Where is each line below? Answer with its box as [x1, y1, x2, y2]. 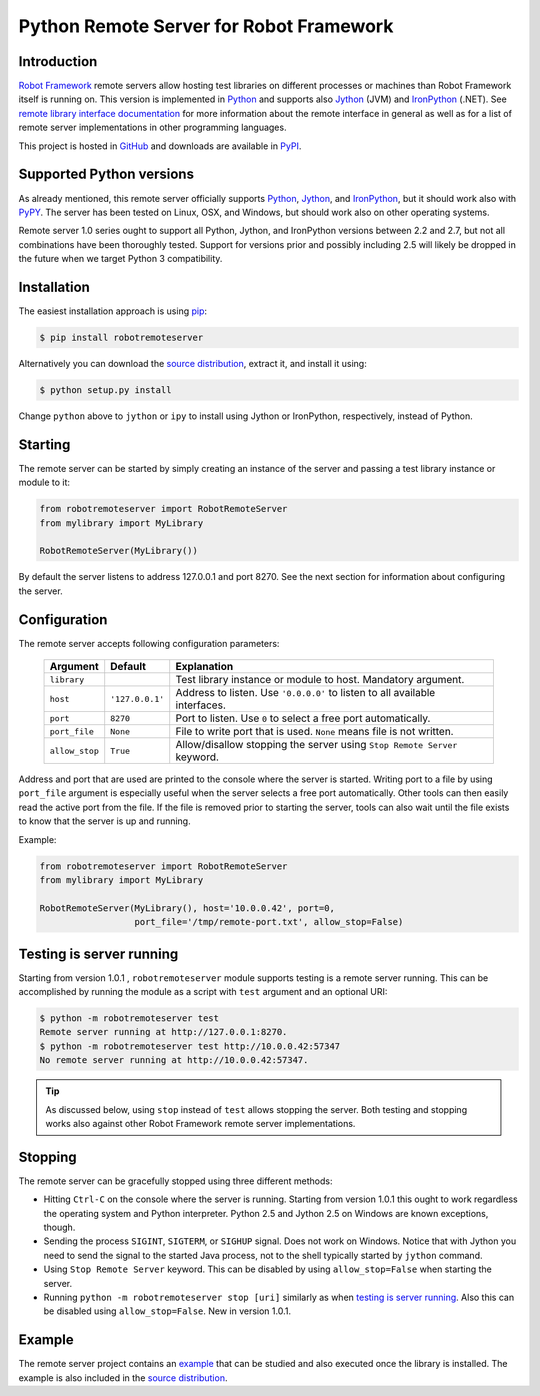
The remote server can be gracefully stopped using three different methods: [18, 1175, 333, 1187]
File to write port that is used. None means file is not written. [175, 725, 454, 739]
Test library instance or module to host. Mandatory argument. [175, 673, 465, 687]
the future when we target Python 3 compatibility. [18, 253, 223, 265]
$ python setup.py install [39, 384, 172, 395]
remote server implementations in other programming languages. [18, 121, 287, 134]
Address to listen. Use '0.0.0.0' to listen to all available [175, 686, 436, 700]
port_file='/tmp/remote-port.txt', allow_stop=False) [134, 916, 404, 928]
